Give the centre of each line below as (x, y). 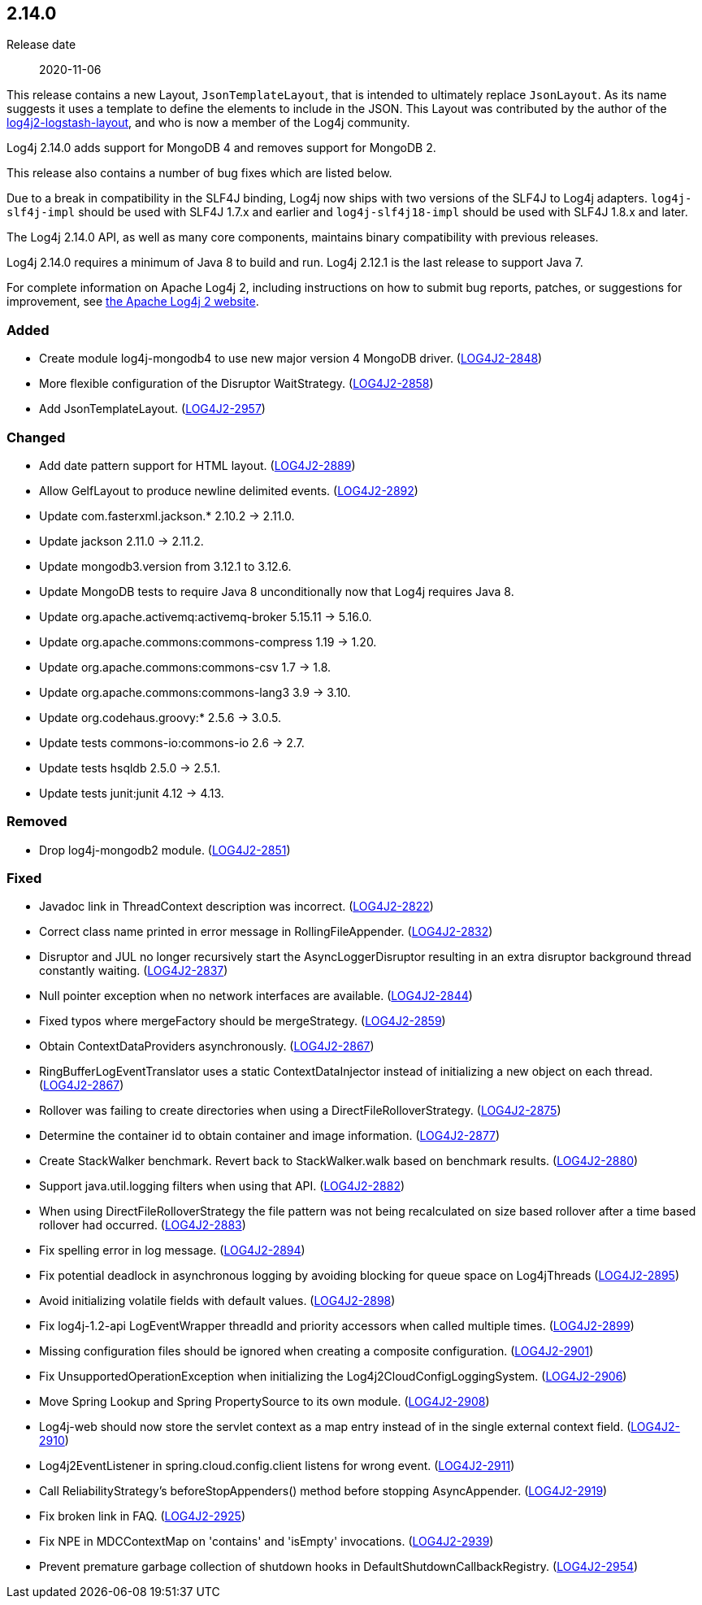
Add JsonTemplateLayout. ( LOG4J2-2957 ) (152, 409)
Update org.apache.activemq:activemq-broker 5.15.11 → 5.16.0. (206, 616)
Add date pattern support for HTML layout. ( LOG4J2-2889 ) (197, 465)
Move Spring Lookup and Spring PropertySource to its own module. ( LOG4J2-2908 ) (264, 1402)
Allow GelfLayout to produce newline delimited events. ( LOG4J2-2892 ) (229, 490)
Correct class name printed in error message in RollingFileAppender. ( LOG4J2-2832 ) (266, 932)
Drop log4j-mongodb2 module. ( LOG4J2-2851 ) (165, 850)
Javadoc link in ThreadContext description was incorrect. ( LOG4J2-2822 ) (236, 907)
